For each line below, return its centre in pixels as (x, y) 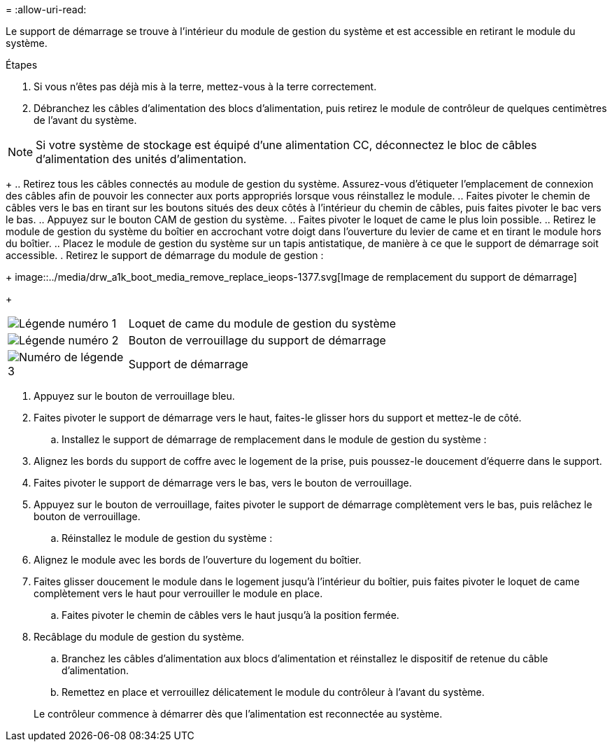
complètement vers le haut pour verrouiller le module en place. (178, 593)
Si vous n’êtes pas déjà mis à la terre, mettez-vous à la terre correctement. (205, 86)
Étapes (22, 65)
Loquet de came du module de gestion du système (262, 323)
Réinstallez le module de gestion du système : (167, 538)
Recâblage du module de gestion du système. (139, 637)
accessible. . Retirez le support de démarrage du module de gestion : (165, 255)
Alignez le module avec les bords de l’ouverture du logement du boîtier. (198, 560)
